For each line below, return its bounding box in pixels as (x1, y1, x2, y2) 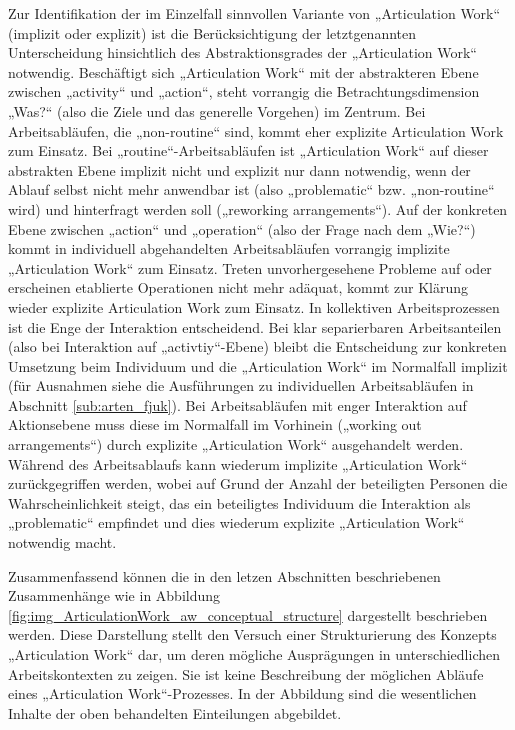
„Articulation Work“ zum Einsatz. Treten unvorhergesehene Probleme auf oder (8, 257, 492, 278)
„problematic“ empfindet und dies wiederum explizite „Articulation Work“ (8, 512, 465, 533)
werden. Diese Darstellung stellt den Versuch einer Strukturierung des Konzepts (8, 624, 497, 645)
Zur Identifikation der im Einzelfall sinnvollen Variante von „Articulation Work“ (8, 3, 501, 23)
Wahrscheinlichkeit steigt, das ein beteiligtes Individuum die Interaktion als (8, 492, 471, 513)
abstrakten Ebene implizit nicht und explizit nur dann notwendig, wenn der (8, 159, 471, 180)
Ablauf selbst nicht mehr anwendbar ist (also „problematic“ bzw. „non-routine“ (8, 179, 495, 200)
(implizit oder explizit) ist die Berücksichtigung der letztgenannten (8, 22, 417, 43)
